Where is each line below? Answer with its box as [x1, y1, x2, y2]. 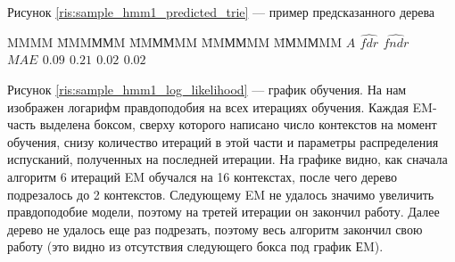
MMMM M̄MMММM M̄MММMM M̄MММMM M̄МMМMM [7, 32, 342, 51]
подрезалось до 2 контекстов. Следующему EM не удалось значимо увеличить [7, 184, 434, 203]
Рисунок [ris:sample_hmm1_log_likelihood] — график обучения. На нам [7, 80, 407, 98]
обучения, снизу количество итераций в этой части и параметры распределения [7, 132, 439, 151]
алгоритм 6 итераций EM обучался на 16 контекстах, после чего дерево [7, 167, 397, 185]
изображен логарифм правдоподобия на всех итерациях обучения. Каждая [7, 97, 409, 116]
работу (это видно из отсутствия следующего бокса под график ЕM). [7, 237, 384, 256]
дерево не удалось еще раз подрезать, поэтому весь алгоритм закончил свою [7, 219, 423, 238]
